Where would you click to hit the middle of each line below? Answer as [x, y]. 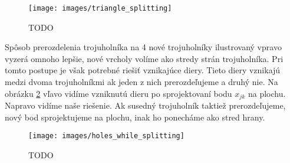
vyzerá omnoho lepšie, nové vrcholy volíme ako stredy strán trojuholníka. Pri [144, 58]
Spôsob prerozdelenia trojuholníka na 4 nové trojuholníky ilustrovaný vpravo [143, 47]
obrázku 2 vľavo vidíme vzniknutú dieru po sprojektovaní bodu [118, 93]
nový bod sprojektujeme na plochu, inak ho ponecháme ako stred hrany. [135, 117]
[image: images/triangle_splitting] [100, 8]
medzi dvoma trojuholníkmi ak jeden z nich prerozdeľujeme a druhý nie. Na [141, 82]
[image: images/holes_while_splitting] [106, 136]
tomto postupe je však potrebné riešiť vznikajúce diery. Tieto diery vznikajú [143, 70]
